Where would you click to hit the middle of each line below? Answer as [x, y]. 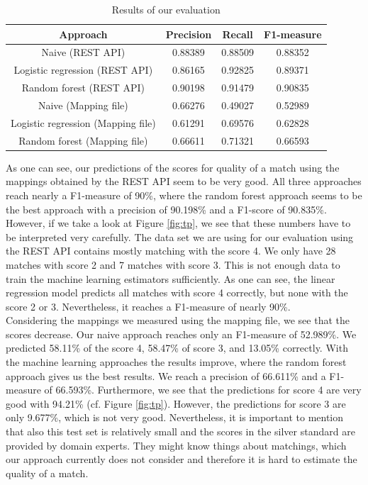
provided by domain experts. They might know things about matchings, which [176, 445]
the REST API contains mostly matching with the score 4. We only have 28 [171, 251]
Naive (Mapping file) [83, 105]
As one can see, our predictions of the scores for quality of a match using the [173, 167]
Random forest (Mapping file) [83, 140]
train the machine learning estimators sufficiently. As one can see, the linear [171, 278]
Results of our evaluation [166, 9]
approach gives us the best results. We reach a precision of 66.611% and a [166, 375]
